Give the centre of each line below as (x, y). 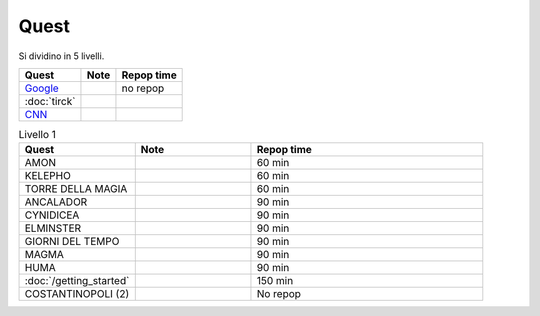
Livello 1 (37, 135)
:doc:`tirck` (50, 101)
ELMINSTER (53, 228)
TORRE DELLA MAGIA (76, 189)
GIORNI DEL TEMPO (72, 242)
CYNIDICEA (52, 215)
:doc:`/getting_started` (77, 281)
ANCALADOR (56, 202)
